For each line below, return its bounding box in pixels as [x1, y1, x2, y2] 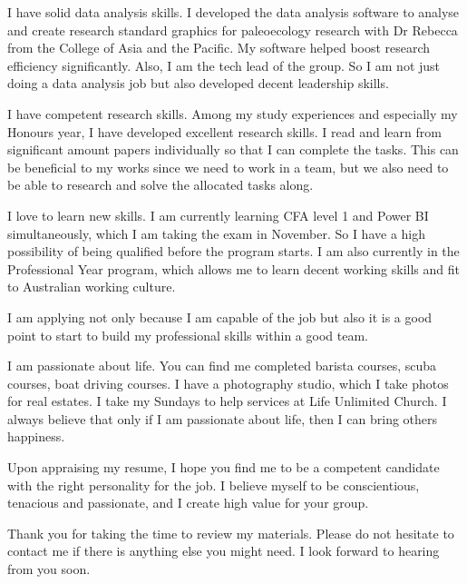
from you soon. [7, 559, 91, 579]
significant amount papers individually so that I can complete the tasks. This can [7, 140, 459, 159]
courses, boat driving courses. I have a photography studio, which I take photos [7, 373, 449, 392]
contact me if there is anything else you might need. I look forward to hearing [7, 541, 440, 560]
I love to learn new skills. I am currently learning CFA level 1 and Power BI [7, 205, 429, 224]
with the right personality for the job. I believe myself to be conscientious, [7, 475, 420, 494]
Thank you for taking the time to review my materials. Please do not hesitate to [7, 523, 454, 542]
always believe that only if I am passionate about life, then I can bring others [7, 409, 438, 428]
